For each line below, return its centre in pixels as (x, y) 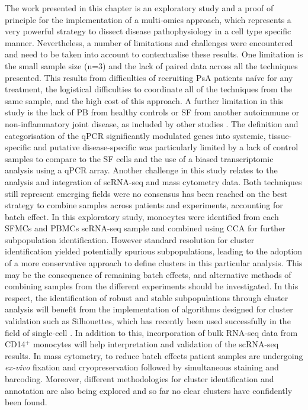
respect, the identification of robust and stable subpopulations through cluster (147, 297)
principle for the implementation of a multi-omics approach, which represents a (148, 19)
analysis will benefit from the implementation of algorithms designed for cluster (149, 309)
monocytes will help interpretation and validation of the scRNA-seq (156, 344)
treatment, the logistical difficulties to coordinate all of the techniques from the (148, 89)
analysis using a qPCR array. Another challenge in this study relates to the (141, 170)
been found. (26, 402)
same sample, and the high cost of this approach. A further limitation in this (144, 100)
